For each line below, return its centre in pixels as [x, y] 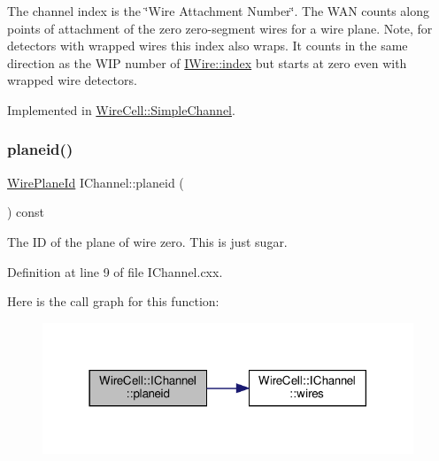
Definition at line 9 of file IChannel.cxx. [115, 271]
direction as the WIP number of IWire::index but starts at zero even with [207, 62]
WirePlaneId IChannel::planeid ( [96, 182]
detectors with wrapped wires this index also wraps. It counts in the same [208, 46]
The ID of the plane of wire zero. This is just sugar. [147, 241]
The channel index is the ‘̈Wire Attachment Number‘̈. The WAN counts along [218, 11]
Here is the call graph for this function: [113, 301]
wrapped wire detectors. [72, 80]
